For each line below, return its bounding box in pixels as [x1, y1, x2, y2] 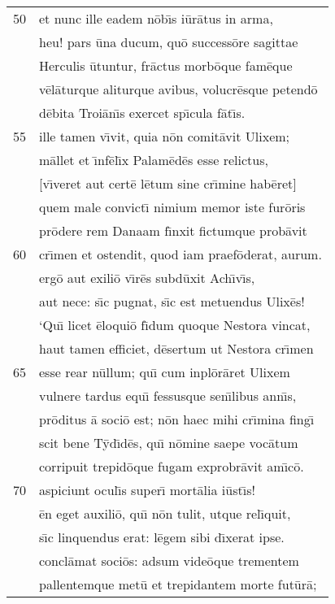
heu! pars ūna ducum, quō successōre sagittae [39, 33, 298, 51]
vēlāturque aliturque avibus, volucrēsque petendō [39, 80, 318, 98]
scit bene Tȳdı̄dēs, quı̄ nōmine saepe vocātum [39, 433, 298, 452]
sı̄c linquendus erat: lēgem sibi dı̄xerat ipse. [39, 528, 285, 546]
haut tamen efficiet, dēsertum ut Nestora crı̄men [39, 339, 314, 358]
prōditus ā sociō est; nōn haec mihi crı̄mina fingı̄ [39, 410, 315, 428]
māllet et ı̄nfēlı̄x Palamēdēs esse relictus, [39, 150, 268, 169]
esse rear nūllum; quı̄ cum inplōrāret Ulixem [39, 363, 290, 381]
